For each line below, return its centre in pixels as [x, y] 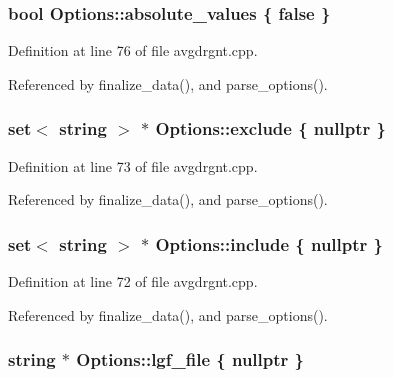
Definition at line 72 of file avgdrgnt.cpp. [133, 281]
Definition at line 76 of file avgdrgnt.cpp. [133, 50]
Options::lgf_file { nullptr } [190, 359]
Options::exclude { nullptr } [270, 128]
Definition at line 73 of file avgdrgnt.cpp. [133, 165]
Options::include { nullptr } [269, 243]
